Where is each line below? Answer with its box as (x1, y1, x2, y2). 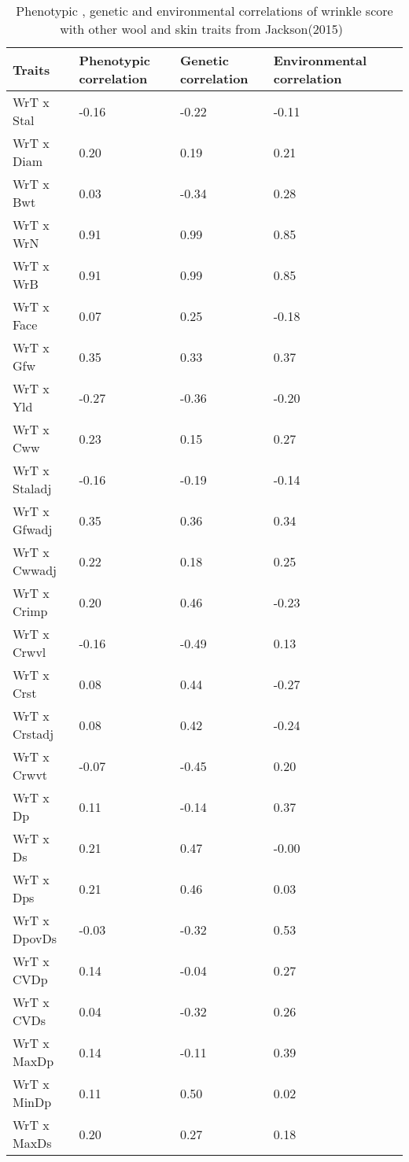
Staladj (13, 479, 52, 497)
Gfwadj (13, 520, 53, 538)
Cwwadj (13, 561, 57, 579)
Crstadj (13, 725, 54, 743)
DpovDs (13, 929, 57, 947)
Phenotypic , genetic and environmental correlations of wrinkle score (16, 2, 393, 20)
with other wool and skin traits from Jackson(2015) (60, 20, 343, 38)
